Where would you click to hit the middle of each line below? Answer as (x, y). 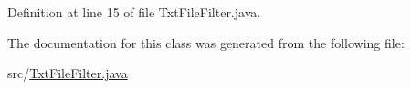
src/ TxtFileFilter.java (68, 73)
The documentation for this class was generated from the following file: (206, 42)
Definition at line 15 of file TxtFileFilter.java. (134, 12)
